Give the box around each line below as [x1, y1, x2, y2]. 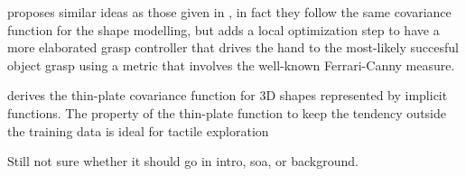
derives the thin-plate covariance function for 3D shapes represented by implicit [7, 86, 448, 105]
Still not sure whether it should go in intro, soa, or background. [7, 152, 359, 171]
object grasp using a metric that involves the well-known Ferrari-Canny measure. [7, 55, 455, 74]
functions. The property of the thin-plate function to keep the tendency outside [7, 103, 446, 122]
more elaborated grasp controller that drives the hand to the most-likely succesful [7, 38, 459, 57]
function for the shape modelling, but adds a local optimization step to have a [7, 20, 440, 39]
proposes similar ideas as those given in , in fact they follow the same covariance [7, 3, 452, 21]
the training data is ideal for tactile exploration [7, 121, 269, 140]
